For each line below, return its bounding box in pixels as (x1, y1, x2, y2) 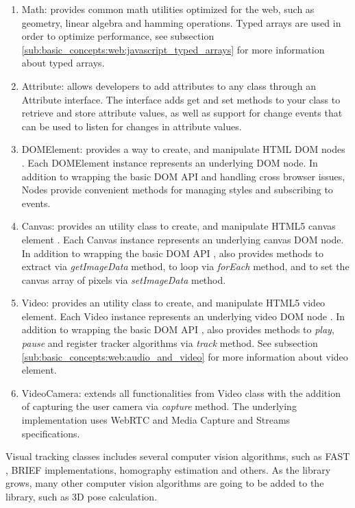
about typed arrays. (21, 56, 105, 70)
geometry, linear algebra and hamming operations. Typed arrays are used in (21, 15, 341, 29)
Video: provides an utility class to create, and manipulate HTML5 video (21, 295, 326, 310)
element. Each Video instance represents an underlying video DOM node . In (21, 309, 345, 323)
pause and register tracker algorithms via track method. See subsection (21, 336, 318, 350)
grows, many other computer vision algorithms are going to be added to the (5, 476, 324, 490)
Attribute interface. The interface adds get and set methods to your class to (21, 92, 341, 106)
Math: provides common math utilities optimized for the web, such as (21, 2, 315, 16)
